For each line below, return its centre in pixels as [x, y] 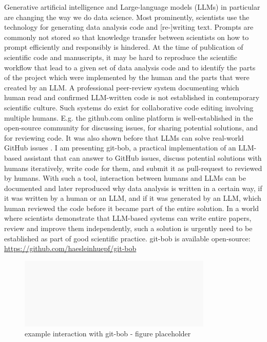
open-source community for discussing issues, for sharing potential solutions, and [131, 128]
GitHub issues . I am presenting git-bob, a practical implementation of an [120, 148]
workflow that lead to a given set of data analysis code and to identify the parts [130, 67]
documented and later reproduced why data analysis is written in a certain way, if [133, 188]
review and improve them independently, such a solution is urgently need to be [128, 228]
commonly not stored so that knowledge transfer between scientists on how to [127, 37]
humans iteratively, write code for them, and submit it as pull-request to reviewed [133, 168]
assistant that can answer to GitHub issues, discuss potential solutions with [143, 157]
